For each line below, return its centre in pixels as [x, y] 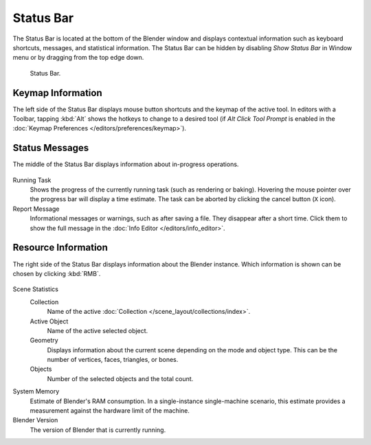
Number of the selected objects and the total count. [120, 378]
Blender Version [35, 420]
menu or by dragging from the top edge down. [78, 58]
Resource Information [60, 248]
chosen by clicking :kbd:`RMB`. [57, 273]
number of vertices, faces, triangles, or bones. [113, 360]
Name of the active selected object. [98, 330]
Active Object [49, 321]
